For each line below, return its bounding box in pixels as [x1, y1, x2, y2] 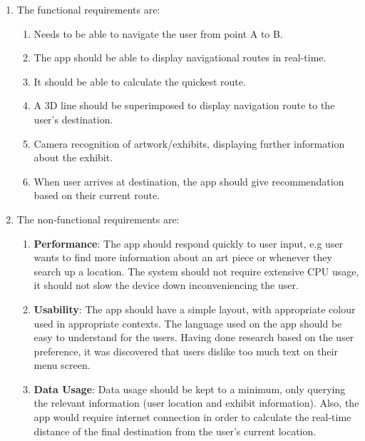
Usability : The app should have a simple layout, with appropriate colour [34, 301, 356, 316]
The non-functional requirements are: [16, 211, 180, 226]
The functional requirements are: [16, 2, 160, 16]
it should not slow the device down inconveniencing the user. [34, 278, 299, 293]
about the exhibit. [34, 150, 113, 165]
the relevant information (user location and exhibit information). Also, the [34, 395, 359, 410]
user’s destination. [34, 111, 113, 126]
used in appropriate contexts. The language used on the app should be [34, 315, 342, 330]
